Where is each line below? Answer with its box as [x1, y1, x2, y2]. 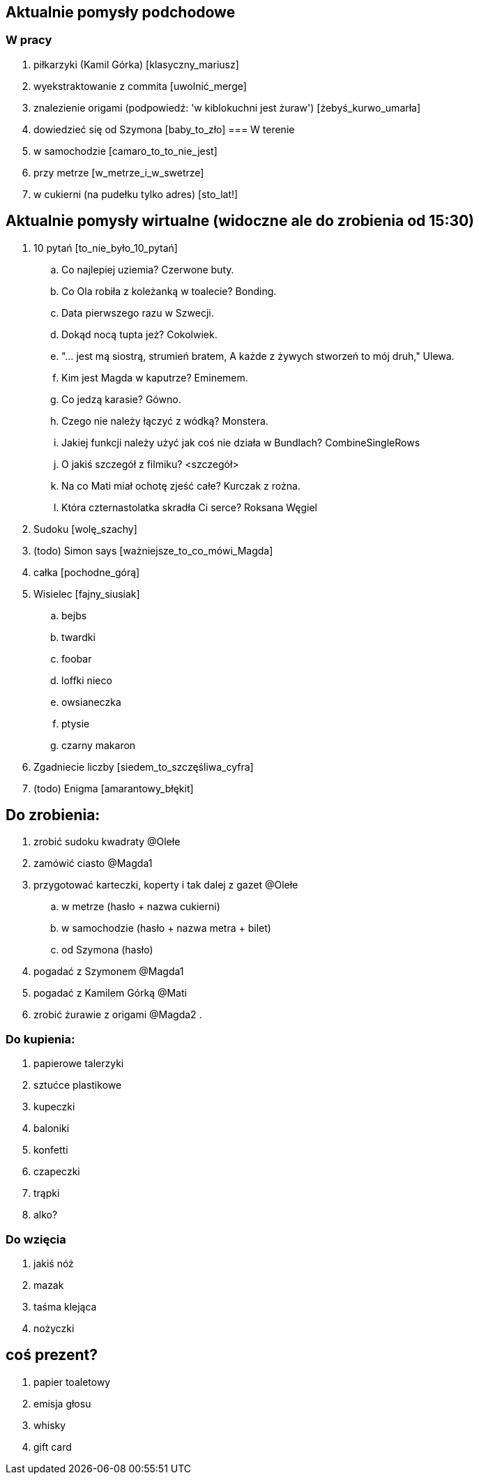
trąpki [33, 1187, 60, 1200]
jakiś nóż [33, 1257, 74, 1269]
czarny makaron [61, 739, 136, 751]
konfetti [33, 1144, 68, 1156]
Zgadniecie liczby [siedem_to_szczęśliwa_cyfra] [33, 760, 254, 773]
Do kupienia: [6, 1032, 75, 1046]
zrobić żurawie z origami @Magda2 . [33, 1009, 202, 1021]
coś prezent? [6, 1346, 98, 1364]
